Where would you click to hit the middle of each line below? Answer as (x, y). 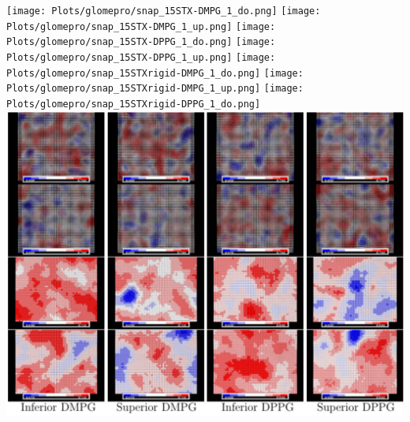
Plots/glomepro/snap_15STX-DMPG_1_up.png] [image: (141, 26)
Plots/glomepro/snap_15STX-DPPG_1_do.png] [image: (141, 42)
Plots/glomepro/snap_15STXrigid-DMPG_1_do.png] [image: (155, 73)
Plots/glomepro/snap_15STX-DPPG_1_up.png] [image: (141, 57)
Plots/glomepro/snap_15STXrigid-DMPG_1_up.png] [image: (155, 89)
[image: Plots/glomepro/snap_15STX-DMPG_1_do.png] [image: (164, 11)
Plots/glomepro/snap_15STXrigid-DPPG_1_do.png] (134, 104)
